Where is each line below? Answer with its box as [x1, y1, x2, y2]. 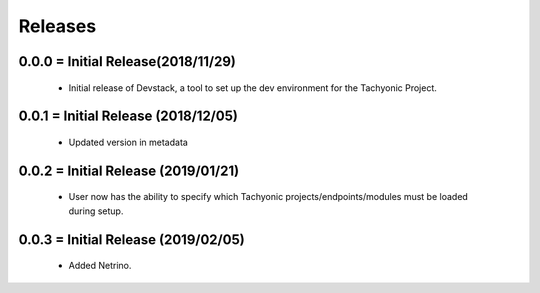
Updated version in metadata [68, 136, 189, 148]
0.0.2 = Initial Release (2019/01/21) [18, 162, 240, 179]
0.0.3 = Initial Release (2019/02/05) [18, 231, 245, 248]
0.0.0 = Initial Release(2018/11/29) [18, 53, 237, 70]
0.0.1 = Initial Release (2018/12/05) [18, 108, 239, 125]
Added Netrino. [68, 260, 132, 272]
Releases [18, 15, 97, 37]
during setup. [68, 205, 124, 217]
